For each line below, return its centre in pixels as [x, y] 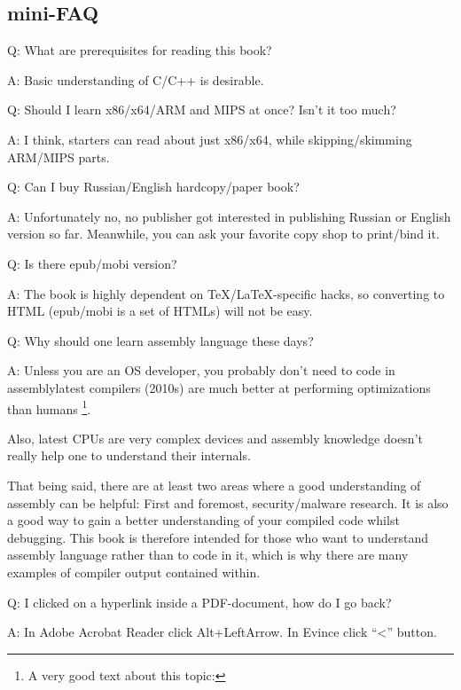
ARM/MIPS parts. [59, 157]
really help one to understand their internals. [129, 455]
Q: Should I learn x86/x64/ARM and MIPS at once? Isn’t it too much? [202, 110]
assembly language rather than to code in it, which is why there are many [208, 555]
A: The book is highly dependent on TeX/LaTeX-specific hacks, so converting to [226, 293]
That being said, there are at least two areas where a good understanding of [214, 485]
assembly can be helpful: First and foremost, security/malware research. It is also [228, 502]
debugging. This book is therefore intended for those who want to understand [218, 537]
